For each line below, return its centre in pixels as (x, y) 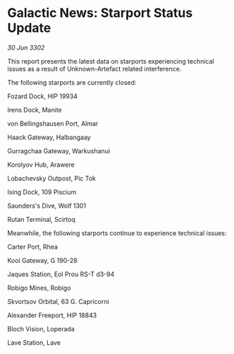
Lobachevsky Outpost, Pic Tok (52, 178)
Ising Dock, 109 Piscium (42, 191)
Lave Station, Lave (34, 342)
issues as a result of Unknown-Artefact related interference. (94, 69)
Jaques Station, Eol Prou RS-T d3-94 (61, 274)
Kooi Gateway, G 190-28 (42, 260)
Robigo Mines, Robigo (39, 288)
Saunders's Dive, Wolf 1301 (47, 206)
